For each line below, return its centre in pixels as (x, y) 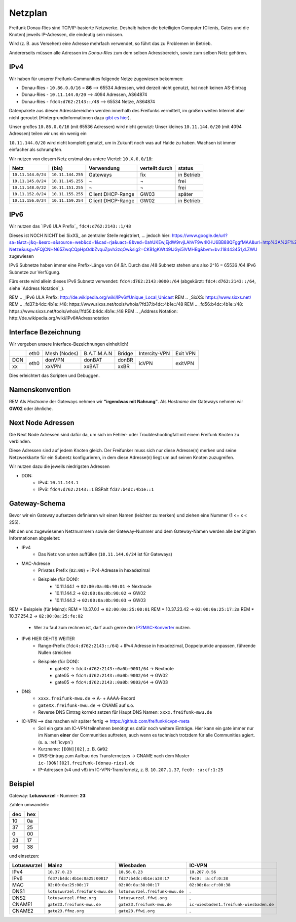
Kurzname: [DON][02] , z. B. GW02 (73, 749)
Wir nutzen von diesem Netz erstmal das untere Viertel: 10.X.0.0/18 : (81, 159)
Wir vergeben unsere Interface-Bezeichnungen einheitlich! (69, 344)
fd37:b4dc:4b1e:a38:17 (144, 878)
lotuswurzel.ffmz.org (72, 898)
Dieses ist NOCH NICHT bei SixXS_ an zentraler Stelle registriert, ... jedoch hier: (90, 235)
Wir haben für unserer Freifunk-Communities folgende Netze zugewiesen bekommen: (96, 79)
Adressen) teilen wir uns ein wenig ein (48, 134)
